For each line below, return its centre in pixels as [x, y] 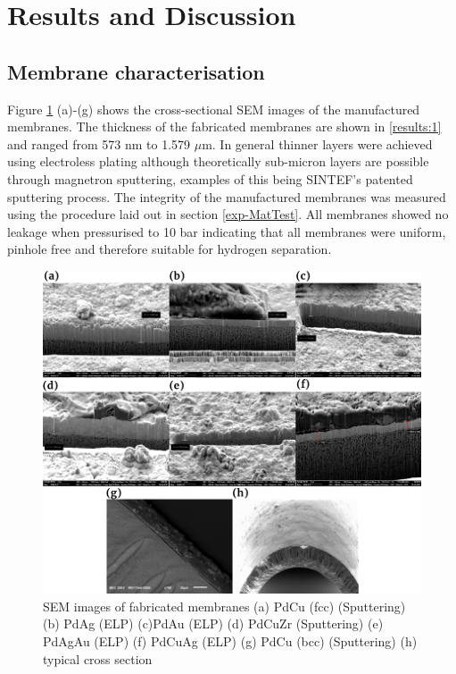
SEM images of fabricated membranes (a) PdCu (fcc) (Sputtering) [224, 606]
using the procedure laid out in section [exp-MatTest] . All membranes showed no [228, 214]
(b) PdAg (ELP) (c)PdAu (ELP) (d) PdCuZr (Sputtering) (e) [213, 623]
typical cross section [98, 658]
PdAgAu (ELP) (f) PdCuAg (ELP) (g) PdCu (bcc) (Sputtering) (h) [230, 641]
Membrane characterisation [136, 71]
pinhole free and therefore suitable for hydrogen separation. [170, 249]
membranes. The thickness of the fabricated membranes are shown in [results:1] [224, 126]
